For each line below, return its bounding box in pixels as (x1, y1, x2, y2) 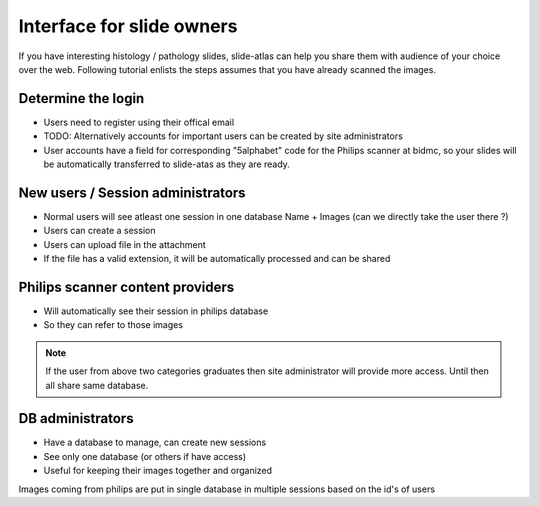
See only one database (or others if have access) (43, 450, 247, 462)
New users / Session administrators (18, 184, 246, 201)
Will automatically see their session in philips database (43, 305, 269, 317)
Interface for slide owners (18, 15, 238, 37)
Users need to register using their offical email (43, 116, 235, 128)
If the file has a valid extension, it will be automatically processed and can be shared (43, 253, 391, 265)
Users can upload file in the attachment (43, 238, 207, 250)
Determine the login (18, 90, 145, 107)
